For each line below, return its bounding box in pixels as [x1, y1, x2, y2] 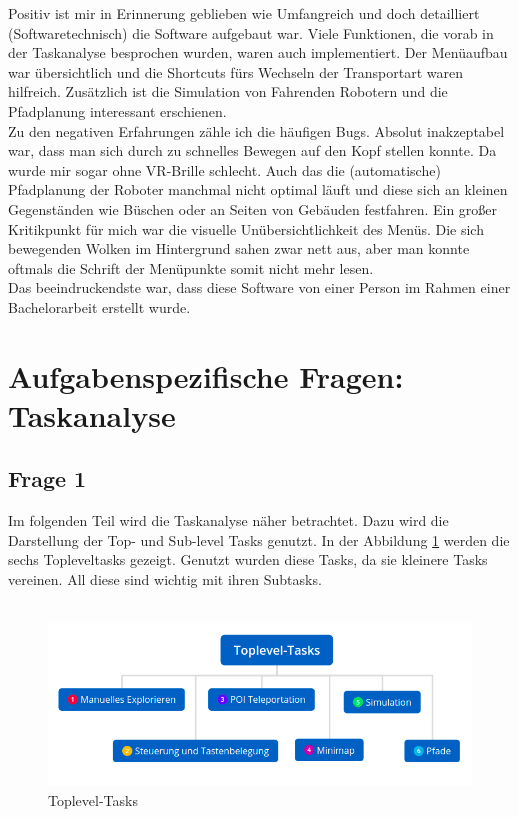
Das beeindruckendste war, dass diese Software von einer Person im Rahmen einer [8, 277, 511, 298]
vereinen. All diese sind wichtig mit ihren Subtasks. [8, 569, 322, 590]
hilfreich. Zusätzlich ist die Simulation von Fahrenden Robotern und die [8, 81, 448, 102]
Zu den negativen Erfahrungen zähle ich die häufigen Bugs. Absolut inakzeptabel [8, 120, 505, 141]
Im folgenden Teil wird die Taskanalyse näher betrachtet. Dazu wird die [8, 510, 449, 531]
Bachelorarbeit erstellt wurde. [8, 296, 191, 317]
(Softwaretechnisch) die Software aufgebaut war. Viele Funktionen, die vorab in [8, 22, 494, 43]
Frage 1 [8, 463, 87, 494]
